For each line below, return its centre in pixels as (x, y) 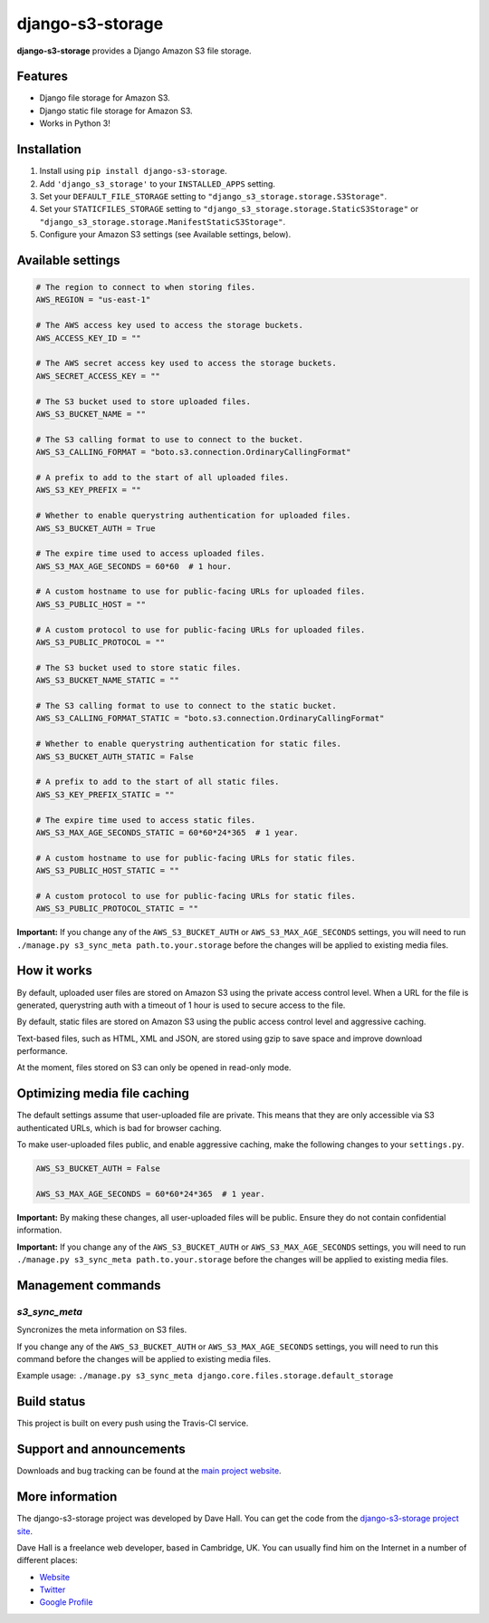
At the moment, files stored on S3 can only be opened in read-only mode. (154, 1068)
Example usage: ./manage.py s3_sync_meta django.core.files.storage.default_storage (205, 1376)
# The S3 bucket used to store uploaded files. (143, 401)
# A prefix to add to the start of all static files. (158, 782)
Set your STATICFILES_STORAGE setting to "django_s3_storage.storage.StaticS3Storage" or (229, 209)
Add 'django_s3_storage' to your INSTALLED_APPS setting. (158, 184)
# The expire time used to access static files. (146, 820)
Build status (51, 1401)
